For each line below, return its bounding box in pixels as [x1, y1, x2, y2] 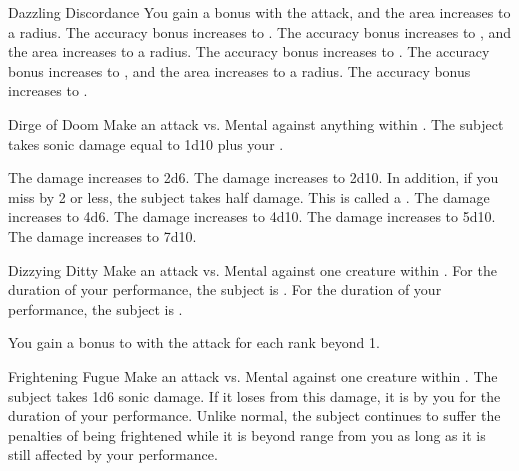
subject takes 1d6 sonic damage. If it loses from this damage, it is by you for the [8, 385, 501, 406]
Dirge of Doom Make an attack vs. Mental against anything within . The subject [8, 113, 504, 134]
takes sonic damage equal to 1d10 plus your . [8, 133, 284, 154]
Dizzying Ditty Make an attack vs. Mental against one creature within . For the [8, 259, 497, 280]
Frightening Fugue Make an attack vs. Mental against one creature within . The [8, 365, 498, 386]
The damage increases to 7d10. [8, 225, 197, 246]
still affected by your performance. [8, 444, 218, 465]
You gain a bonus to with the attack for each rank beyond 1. [8, 332, 380, 353]
